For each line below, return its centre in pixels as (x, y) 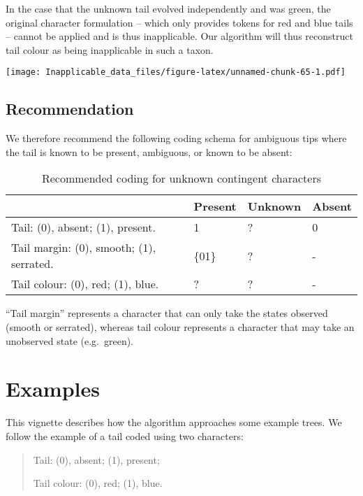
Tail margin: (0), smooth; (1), (84, 248)
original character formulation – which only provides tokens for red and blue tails (179, 22)
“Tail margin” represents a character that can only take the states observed (167, 313)
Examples (53, 389)
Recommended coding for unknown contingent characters (181, 178)
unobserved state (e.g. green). (70, 340)
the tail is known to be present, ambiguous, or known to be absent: (149, 151)
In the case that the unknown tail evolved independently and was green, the (168, 8)
